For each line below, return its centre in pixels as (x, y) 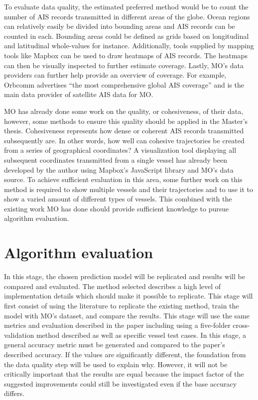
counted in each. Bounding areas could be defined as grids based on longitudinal (127, 36)
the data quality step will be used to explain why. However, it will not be (116, 364)
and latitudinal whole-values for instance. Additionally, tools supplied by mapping (129, 46)
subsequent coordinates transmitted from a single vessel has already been (116, 159)
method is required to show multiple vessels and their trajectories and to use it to (129, 189)
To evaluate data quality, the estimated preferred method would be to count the (126, 6)
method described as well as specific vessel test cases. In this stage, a (141, 335)
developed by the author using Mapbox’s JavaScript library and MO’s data (119, 169)
